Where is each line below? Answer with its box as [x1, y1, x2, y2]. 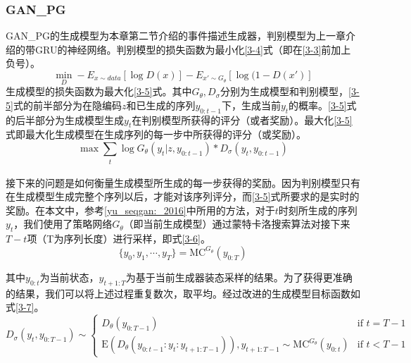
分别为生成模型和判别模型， [220, 84, 349, 99]
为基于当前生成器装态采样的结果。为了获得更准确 [125, 269, 353, 284]
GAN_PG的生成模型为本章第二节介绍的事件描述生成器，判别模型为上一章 [6, 28, 346, 43]
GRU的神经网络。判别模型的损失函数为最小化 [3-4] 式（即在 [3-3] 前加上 [34, 42, 351, 56]
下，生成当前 [221, 97, 281, 112]
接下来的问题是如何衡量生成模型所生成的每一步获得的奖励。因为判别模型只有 [6, 175, 360, 190]
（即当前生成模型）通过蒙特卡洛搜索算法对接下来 [123, 216, 350, 231]
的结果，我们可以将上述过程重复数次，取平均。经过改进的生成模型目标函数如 [6, 285, 360, 300]
